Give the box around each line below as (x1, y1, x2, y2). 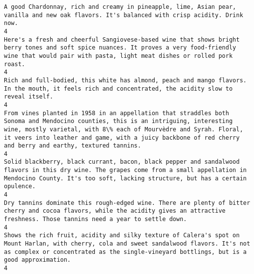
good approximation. (4, 256, 71, 264)
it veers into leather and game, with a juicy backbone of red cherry (4, 134, 240, 141)
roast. (4, 60, 25, 68)
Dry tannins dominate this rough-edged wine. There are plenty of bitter (4, 199, 251, 206)
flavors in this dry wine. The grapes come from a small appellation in (4, 167, 247, 174)
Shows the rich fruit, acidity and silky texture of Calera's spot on (4, 232, 240, 239)
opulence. (4, 183, 36, 190)
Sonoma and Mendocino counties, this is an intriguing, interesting (4, 118, 233, 125)
